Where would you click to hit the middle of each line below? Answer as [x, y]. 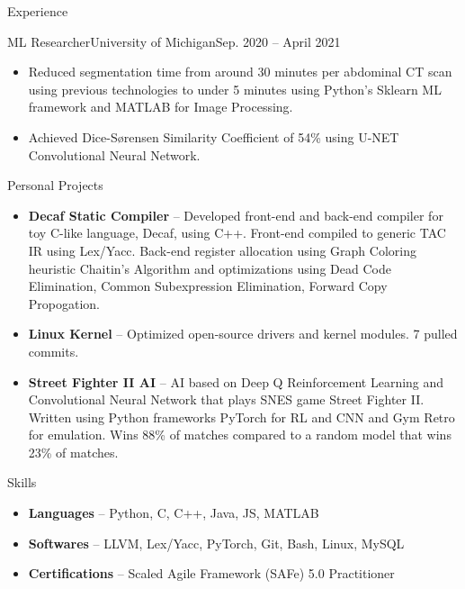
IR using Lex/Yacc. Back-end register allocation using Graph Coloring [222, 250]
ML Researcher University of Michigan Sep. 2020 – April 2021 [174, 41]
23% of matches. [73, 452]
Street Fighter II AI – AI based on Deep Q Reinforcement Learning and [236, 381]
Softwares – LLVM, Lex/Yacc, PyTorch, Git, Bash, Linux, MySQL [216, 543]
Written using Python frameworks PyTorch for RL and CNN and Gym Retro [241, 417]
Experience [38, 11]
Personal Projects [55, 185]
